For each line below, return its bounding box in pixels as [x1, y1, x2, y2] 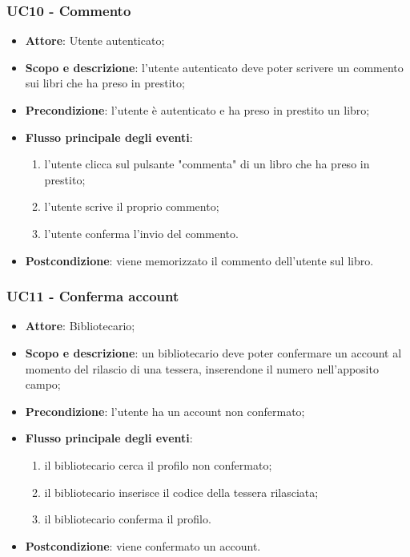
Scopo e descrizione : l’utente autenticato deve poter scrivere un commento [25, 59, 404, 75]
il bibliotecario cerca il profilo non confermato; [44, 456, 272, 473]
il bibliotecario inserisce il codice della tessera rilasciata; [44, 483, 319, 500]
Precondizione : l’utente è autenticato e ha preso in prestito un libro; [25, 102, 370, 118]
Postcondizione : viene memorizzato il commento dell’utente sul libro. [25, 252, 374, 268]
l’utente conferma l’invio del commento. [44, 224, 239, 241]
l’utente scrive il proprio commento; [44, 198, 219, 215]
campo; [25, 376, 61, 393]
